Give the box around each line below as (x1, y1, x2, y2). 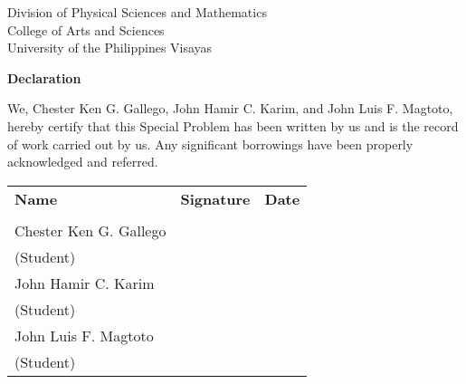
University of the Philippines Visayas (7, 38, 213, 57)
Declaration (7, 68, 81, 87)
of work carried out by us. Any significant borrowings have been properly (7, 134, 414, 153)
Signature (180, 187, 251, 209)
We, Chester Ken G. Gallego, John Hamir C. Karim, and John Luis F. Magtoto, (7, 99, 453, 118)
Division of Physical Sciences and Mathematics (7, 3, 267, 21)
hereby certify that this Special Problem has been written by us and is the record (7, 116, 459, 135)
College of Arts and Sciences (7, 20, 165, 39)
